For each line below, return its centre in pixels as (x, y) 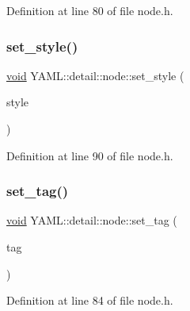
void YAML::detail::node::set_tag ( (92, 220)
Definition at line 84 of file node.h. (90, 300)
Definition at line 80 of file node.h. (90, 10)
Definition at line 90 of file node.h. (90, 155)
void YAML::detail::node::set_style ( (95, 75)
